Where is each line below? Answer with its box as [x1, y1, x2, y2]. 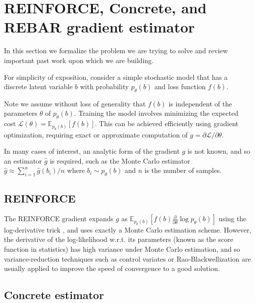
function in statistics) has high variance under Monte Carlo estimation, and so [4, 244, 240, 254]
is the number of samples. [144, 165, 222, 175]
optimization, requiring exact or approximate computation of [4, 129, 188, 139]
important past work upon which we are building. [4, 55, 154, 65]
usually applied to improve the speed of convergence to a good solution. [4, 263, 220, 273]
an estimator [4, 155, 42, 166]
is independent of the [168, 98, 232, 108]
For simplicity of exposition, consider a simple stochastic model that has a [4, 71, 228, 82]
